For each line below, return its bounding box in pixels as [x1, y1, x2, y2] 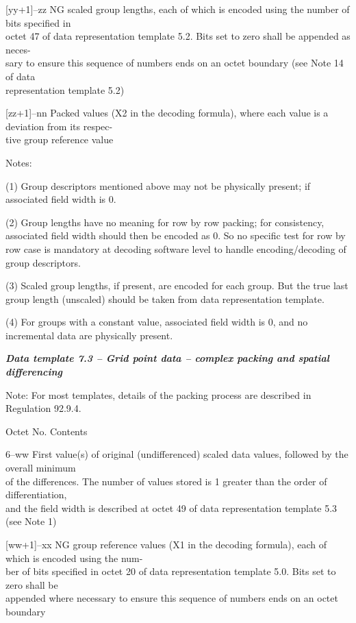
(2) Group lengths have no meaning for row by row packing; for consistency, [5, 215, 325, 229]
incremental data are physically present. [5, 328, 173, 342]
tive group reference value [5, 132, 114, 147]
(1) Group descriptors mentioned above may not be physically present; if [5, 178, 311, 193]
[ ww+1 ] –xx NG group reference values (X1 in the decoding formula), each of [5, 537, 327, 551]
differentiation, [5, 487, 67, 502]
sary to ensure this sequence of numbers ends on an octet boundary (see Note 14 [5, 56, 344, 70]
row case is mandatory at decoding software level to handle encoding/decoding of [5, 241, 346, 256]
